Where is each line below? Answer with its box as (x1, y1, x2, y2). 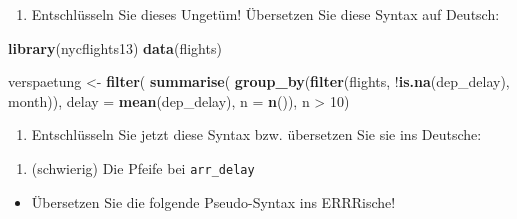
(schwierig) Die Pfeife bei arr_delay (31, 157, 255, 178)
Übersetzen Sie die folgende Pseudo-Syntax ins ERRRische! (31, 191, 396, 212)
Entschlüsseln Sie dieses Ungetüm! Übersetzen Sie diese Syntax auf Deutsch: (31, 4, 500, 24)
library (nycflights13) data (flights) (8, 37, 222, 58)
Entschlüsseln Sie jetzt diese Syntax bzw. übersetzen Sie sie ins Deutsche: (31, 124, 482, 145)
